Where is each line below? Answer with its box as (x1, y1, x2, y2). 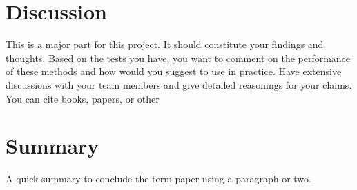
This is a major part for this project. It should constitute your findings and (6, 37, 324, 52)
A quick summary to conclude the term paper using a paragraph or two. (6, 171, 311, 186)
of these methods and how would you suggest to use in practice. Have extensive (6, 64, 342, 78)
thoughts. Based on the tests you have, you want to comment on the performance (6, 50, 351, 65)
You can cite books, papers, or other (6, 91, 160, 105)
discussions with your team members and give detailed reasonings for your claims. (6, 77, 352, 92)
